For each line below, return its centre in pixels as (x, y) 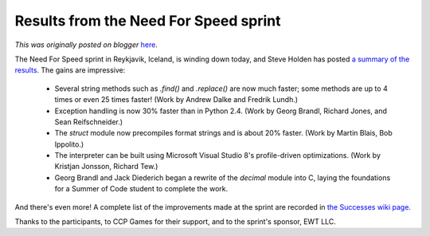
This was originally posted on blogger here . (86, 45)
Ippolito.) (69, 144)
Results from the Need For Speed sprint (148, 21)
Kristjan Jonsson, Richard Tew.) (106, 167)
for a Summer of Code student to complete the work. (141, 189)
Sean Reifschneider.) (89, 122)
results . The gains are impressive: (70, 70)
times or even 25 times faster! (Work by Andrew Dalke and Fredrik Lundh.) (176, 100)
